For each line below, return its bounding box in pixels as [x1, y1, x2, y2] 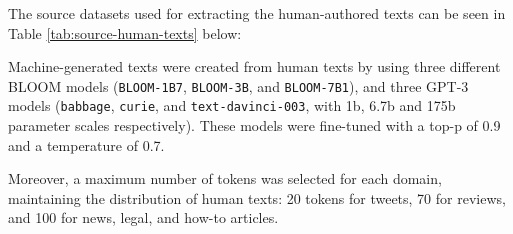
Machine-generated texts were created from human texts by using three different [8, 56, 501, 77]
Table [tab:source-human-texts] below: [8, 22, 242, 43]
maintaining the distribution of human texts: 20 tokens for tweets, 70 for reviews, [8, 187, 506, 208]
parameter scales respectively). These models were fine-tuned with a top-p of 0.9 [8, 115, 501, 136]
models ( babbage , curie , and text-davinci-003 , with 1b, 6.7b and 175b [8, 95, 456, 116]
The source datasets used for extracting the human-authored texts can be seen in [8, 3, 506, 23]
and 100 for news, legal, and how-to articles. [8, 207, 279, 228]
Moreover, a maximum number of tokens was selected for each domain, [8, 168, 442, 189]
